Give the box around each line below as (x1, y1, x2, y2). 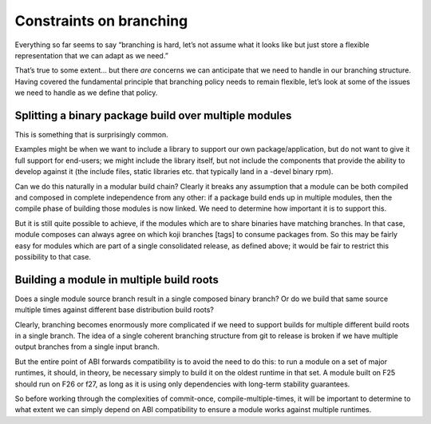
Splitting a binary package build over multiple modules (14, 109, 292, 122)
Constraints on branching (14, 12, 188, 30)
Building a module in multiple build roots (14, 272, 219, 287)
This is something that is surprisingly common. (14, 130, 169, 140)
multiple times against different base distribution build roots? (14, 305, 215, 315)
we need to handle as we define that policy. (14, 88, 158, 97)
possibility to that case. (14, 252, 92, 261)
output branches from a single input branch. (14, 342, 160, 351)
